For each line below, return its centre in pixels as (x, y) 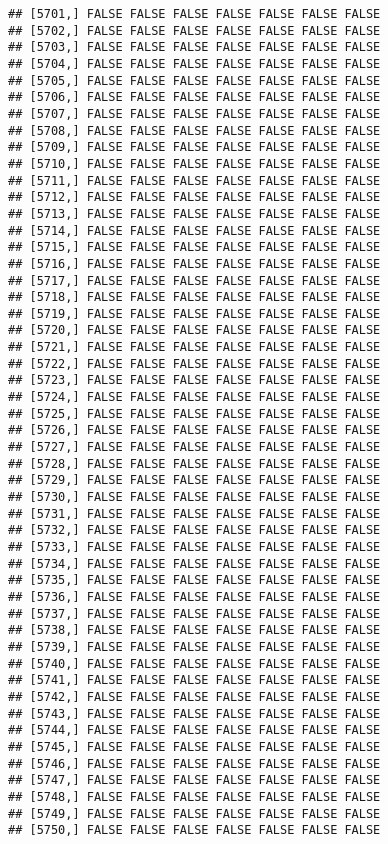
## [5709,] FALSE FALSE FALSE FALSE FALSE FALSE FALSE (194, 147)
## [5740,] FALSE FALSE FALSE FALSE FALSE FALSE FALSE (194, 663)
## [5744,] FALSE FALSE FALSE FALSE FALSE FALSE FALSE (194, 730)
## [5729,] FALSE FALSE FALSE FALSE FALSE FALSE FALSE (194, 480)
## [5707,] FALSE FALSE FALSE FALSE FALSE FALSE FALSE (194, 113)
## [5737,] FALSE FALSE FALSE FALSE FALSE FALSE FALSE (194, 613)
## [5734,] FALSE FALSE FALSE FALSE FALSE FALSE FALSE (194, 563)
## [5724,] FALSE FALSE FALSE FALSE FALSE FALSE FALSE (194, 397)
